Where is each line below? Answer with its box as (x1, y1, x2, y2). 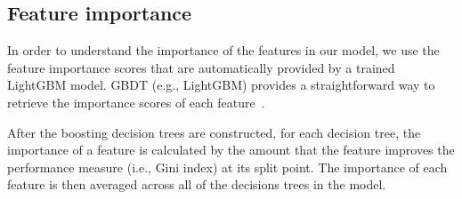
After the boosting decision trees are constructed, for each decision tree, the (7, 123, 421, 141)
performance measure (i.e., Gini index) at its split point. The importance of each (7, 157, 448, 176)
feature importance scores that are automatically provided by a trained (7, 58, 395, 76)
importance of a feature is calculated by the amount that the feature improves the (7, 140, 455, 159)
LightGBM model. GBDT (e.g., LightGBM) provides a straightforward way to (7, 76, 435, 94)
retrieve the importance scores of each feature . (7, 92, 265, 111)
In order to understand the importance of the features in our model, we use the (7, 41, 440, 60)
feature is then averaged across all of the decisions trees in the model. (7, 175, 386, 194)
